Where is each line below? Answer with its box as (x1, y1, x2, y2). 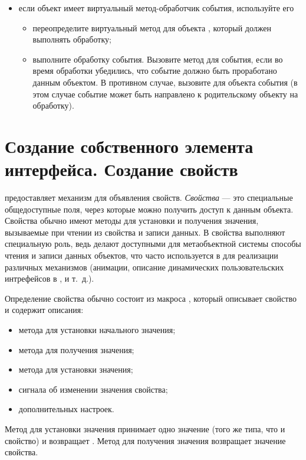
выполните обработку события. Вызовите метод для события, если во (32, 53, 283, 65)
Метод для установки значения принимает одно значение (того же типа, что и (5, 422, 285, 435)
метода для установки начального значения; (18, 324, 176, 335)
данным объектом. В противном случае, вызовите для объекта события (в (32, 76, 298, 88)
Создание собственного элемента (5, 133, 254, 158)
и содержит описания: (5, 304, 84, 316)
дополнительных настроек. (18, 403, 114, 415)
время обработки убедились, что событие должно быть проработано (32, 64, 277, 77)
